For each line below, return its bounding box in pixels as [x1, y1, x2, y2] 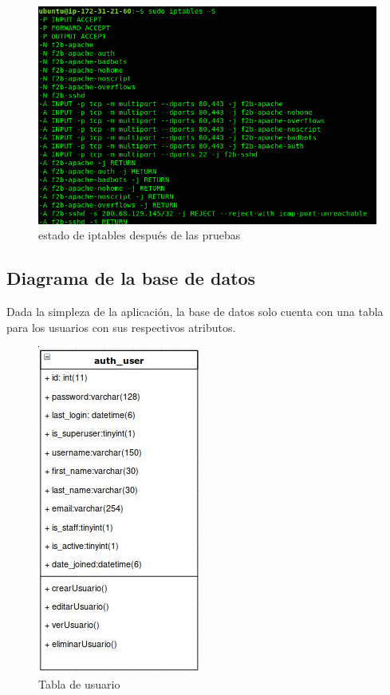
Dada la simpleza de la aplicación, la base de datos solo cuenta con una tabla [6, 303, 384, 320]
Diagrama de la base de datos [6, 266, 256, 290]
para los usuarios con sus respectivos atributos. [6, 318, 236, 335]
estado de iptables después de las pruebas [38, 227, 241, 243]
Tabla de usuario [38, 675, 120, 692]
